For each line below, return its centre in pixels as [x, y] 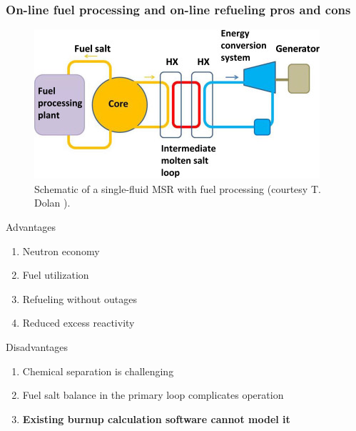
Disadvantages [37, 346]
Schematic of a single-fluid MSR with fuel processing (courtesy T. [178, 188]
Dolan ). [52, 203]
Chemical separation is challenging [98, 371]
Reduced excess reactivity [78, 323]
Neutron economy [61, 251]
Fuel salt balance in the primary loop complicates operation [153, 395]
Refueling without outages [80, 298]
